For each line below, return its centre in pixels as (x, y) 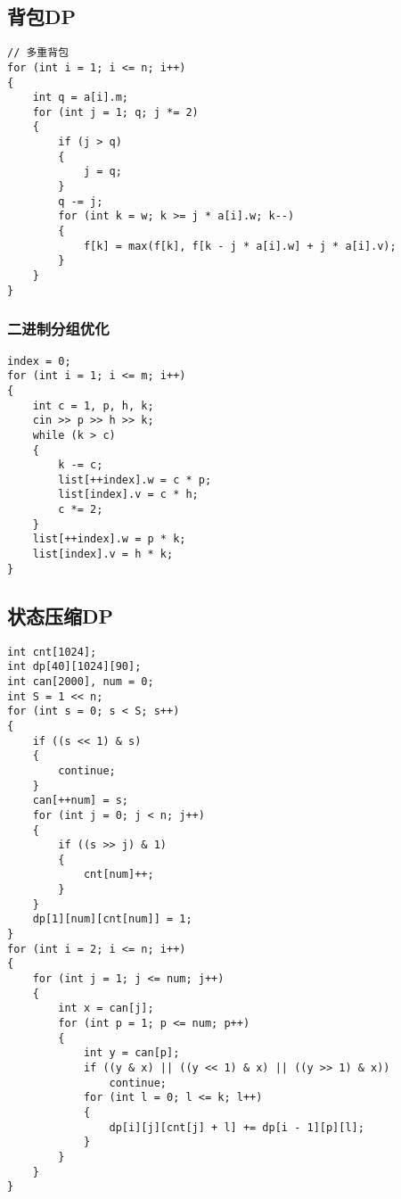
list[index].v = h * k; (103, 554)
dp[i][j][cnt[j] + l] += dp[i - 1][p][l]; (237, 1127)
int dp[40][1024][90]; (74, 667)
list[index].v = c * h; (128, 495)
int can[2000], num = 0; (81, 681)
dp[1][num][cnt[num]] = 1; (112, 919)
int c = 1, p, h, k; (93, 405)
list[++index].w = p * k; (109, 539)
